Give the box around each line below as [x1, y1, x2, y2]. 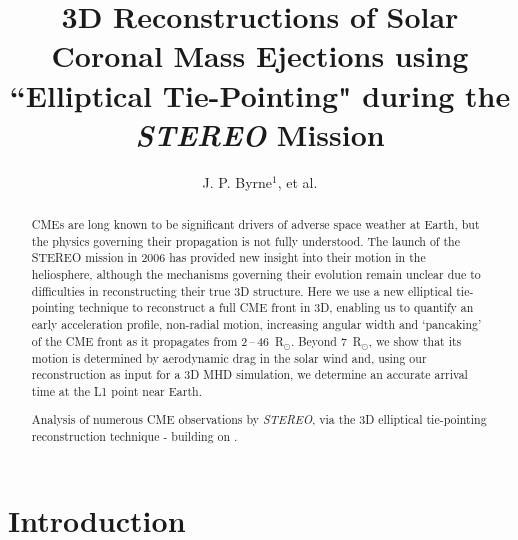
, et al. [277, 171, 318, 192]
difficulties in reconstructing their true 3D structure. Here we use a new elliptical [31, 282, 453, 299]
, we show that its [368, 332, 462, 349]
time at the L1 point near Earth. [31, 382, 202, 399]
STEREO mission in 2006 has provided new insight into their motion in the [31, 249, 426, 266]
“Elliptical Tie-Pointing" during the [9, 74, 511, 115]
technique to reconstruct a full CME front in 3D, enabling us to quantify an [78, 299, 474, 316]
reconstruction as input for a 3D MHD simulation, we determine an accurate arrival [31, 366, 468, 383]
